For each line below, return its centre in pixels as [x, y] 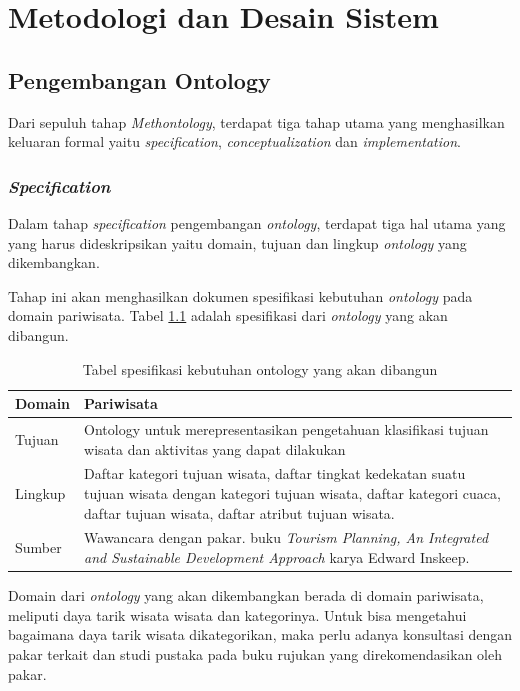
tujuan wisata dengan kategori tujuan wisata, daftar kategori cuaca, [292, 493]
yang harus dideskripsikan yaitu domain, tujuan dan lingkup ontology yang [237, 242]
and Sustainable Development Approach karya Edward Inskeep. [277, 557]
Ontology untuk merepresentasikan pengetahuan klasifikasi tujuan [286, 428]
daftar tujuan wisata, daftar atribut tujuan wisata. [239, 512]
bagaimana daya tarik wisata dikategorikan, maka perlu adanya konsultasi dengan [260, 634]
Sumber [38, 547]
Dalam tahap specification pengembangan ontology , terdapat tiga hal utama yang [257, 222]
